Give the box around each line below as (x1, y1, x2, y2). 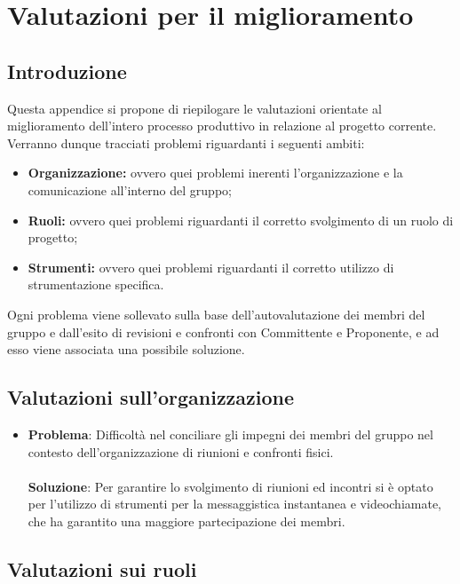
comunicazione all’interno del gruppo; (28, 180, 232, 199)
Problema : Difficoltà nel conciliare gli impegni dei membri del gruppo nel (28, 424, 433, 443)
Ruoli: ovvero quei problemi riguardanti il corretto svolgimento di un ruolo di (28, 210, 454, 229)
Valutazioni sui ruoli (7, 555, 197, 582)
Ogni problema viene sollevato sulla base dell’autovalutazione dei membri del (7, 304, 425, 323)
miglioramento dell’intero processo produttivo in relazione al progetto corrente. (7, 116, 437, 135)
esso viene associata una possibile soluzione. (7, 340, 245, 359)
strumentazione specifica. (28, 275, 164, 294)
